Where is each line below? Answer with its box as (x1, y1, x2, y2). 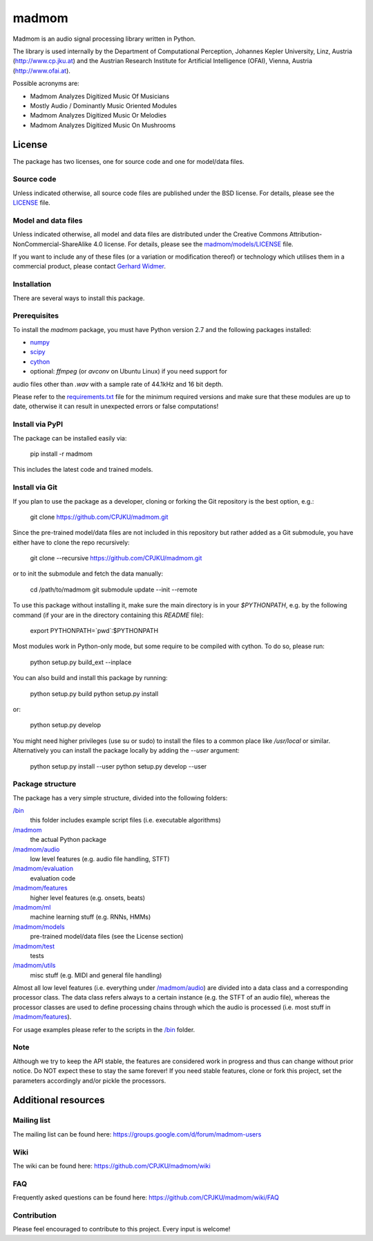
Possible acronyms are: (12, 80, 79, 88)
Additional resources (12, 1094, 105, 1106)
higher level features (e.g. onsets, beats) (30, 893, 145, 902)
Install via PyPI (12, 419, 64, 429)
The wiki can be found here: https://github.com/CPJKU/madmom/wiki (12, 1161, 211, 1170)
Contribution (12, 1211, 57, 1220)
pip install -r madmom (30, 450, 93, 458)
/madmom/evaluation (12, 865, 74, 873)
